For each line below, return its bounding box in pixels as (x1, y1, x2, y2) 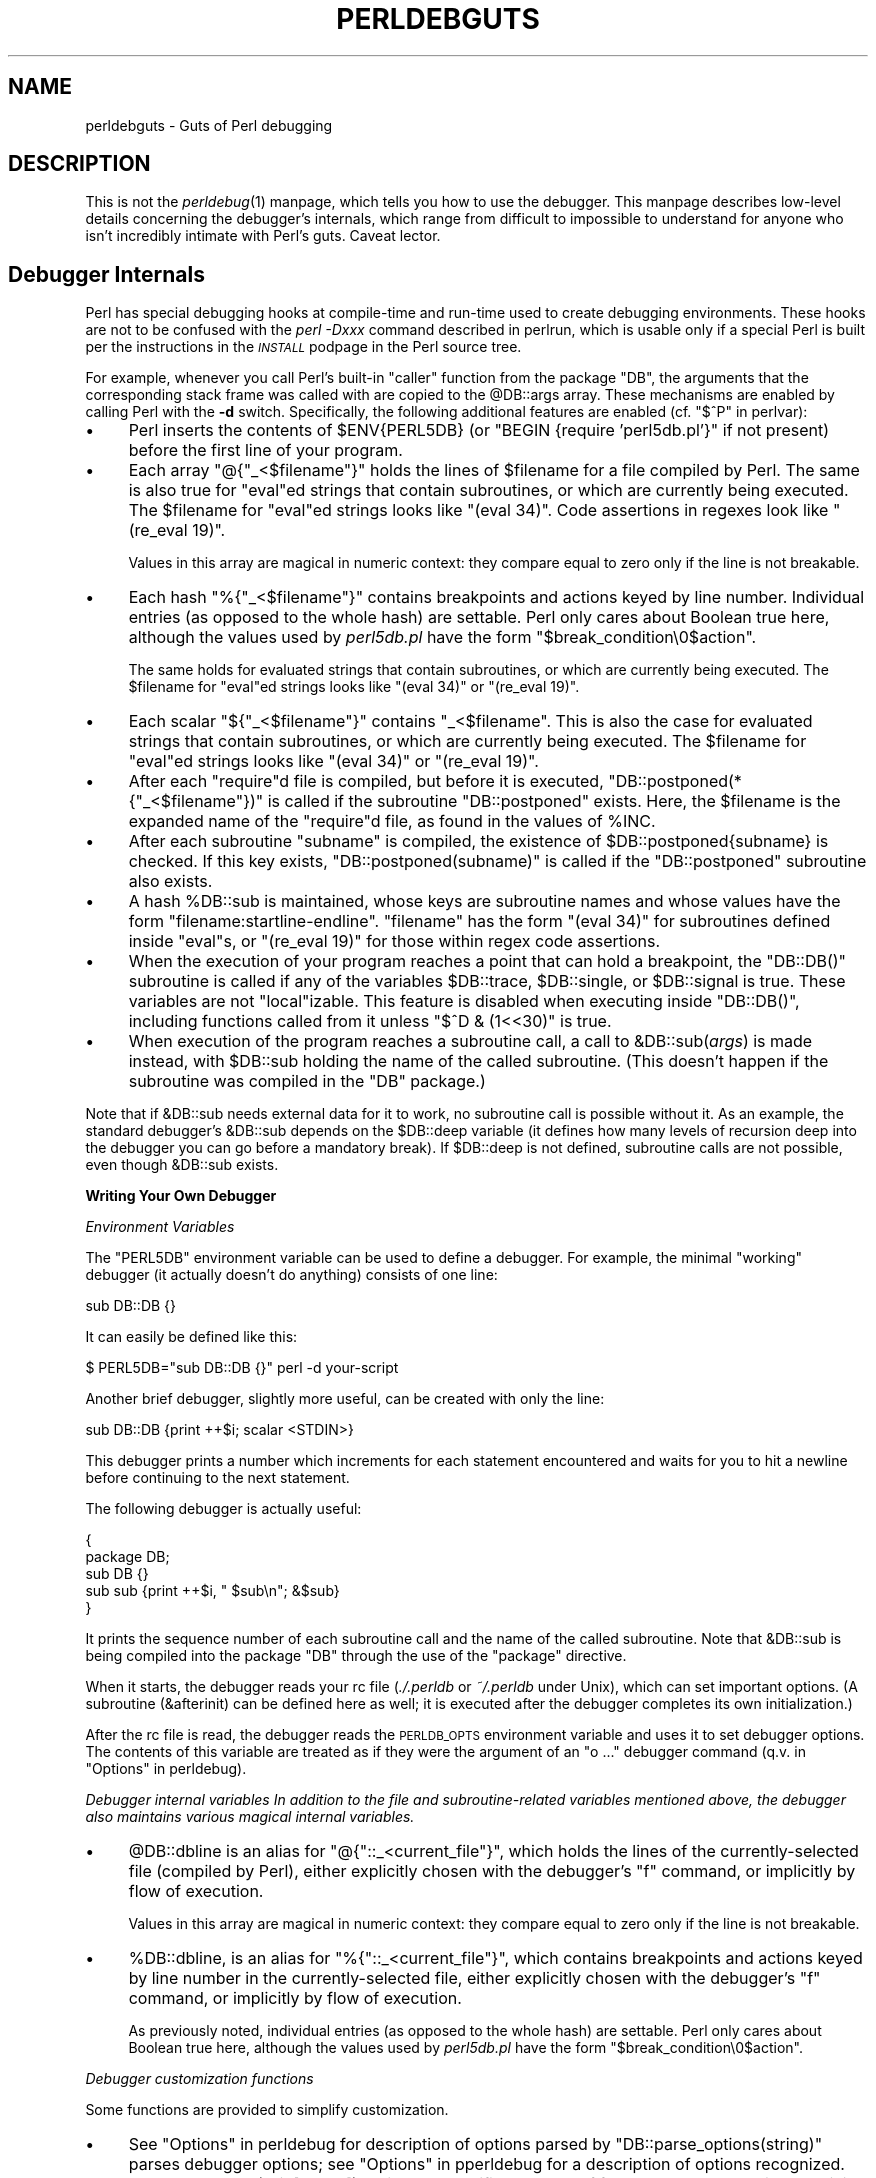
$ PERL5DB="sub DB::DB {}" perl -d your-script (85, 1359, 399, 1377)
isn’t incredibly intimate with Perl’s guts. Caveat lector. (85, 227, 441, 245)
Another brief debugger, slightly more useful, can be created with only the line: (85, 1390, 605, 1408)
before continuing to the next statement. (85, 1469, 350, 1487)
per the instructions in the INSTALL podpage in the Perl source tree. (85, 338, 522, 356)
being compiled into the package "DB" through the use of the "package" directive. (85, 1647, 627, 1665)
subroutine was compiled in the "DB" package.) (128, 1071, 486, 1092)
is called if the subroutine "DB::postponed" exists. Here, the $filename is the (267, 791, 841, 812)
